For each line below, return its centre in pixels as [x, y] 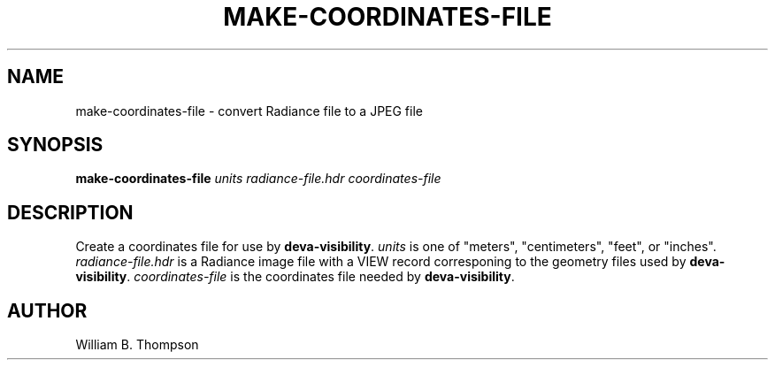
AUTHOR [47, 310]
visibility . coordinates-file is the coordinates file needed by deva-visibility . [295, 277]
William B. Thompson [137, 345]
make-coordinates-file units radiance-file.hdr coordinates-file [258, 179]
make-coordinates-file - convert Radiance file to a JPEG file [249, 111]
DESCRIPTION [70, 212]
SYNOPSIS [55, 145]
